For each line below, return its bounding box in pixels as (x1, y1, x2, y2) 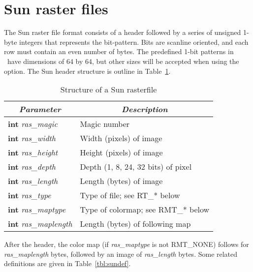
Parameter (19, 103, 61, 115)
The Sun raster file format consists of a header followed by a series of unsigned (4, 27, 241, 37)
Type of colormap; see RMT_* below (80, 204, 210, 215)
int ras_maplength (8, 218, 72, 230)
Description (121, 103, 168, 115)
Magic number (80, 118, 130, 130)
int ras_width (8, 132, 56, 144)
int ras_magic (8, 118, 58, 130)
